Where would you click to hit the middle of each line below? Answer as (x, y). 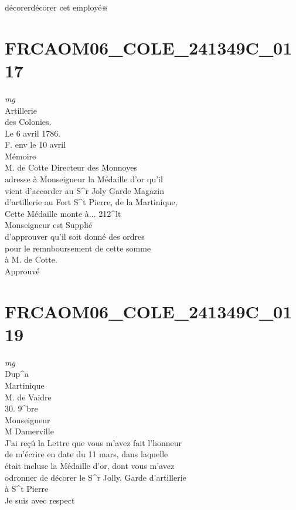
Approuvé (22, 271)
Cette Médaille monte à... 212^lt (63, 213)
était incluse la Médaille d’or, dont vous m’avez (90, 466)
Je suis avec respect (40, 500)
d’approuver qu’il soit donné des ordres (75, 237)
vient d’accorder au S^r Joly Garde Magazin (84, 190)
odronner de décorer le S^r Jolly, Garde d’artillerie (96, 477)
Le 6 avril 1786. (33, 133)
